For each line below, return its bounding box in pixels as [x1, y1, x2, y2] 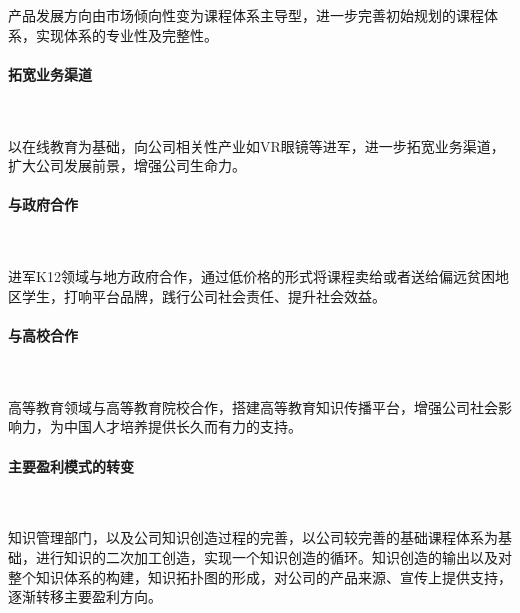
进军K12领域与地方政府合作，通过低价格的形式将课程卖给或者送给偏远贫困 [8, 266, 495, 287]
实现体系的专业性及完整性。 [35, 24, 218, 45]
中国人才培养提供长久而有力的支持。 [63, 416, 302, 437]
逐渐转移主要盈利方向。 [8, 586, 162, 607]
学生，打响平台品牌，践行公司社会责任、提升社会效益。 [21, 285, 386, 306]
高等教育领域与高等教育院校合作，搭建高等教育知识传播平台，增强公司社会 [8, 396, 498, 417]
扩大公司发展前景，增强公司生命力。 [8, 155, 246, 176]
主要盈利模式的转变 [8, 455, 134, 476]
